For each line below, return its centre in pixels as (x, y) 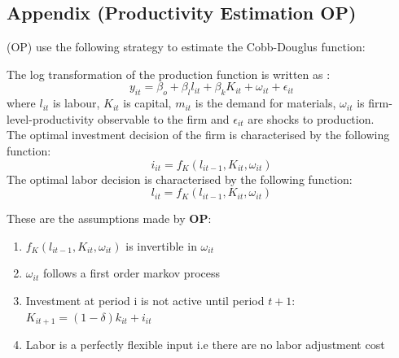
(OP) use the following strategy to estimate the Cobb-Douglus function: (186, 47)
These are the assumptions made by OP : (109, 218)
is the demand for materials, (265, 103)
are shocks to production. (311, 118)
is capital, (147, 103)
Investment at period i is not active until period (145, 300)
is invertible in (161, 245)
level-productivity (50, 118)
